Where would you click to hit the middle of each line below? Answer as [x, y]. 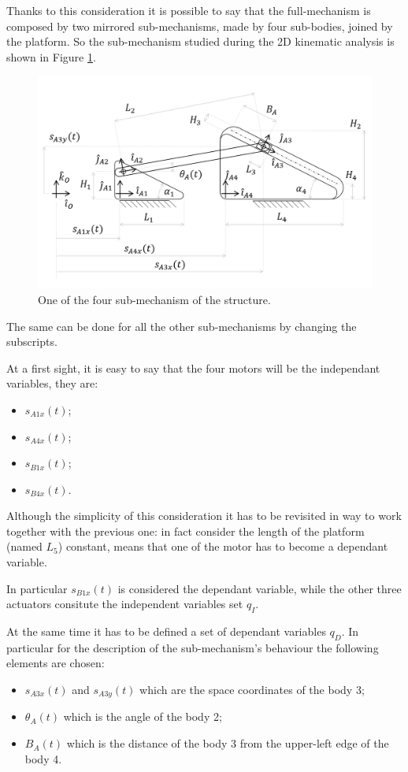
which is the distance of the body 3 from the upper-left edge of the [228, 743]
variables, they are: [52, 383]
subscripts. [32, 341]
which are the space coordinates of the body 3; [252, 690]
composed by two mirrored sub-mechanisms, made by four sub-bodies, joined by [200, 26]
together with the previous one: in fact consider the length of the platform [185, 531]
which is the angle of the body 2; [143, 716]
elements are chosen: [56, 663]
